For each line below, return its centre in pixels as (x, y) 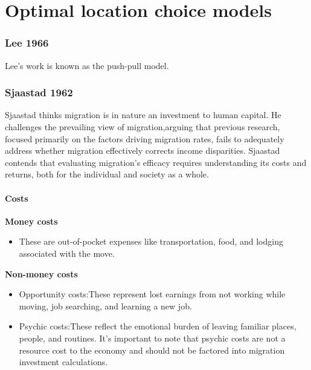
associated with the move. (67, 253)
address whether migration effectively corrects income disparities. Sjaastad (143, 150)
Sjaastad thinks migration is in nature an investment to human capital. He (143, 115)
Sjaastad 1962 (39, 92)
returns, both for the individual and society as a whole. (107, 174)
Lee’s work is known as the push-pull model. (87, 65)
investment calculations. (63, 362)
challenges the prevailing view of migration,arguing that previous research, (143, 127)
